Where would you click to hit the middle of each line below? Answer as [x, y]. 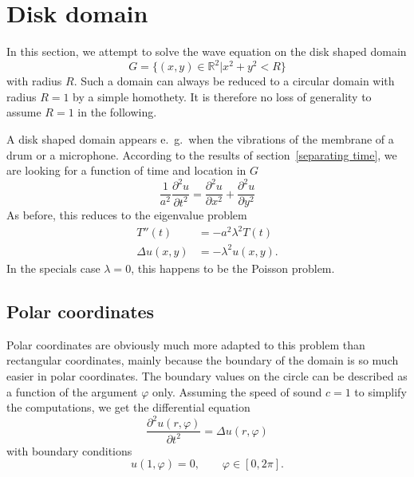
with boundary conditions [69, 450]
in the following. [117, 112]
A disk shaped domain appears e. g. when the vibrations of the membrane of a [200, 139]
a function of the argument [72, 391]
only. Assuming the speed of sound [237, 391]
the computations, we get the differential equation [128, 407]
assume [24, 112]
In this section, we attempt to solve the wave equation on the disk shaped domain [207, 51]
